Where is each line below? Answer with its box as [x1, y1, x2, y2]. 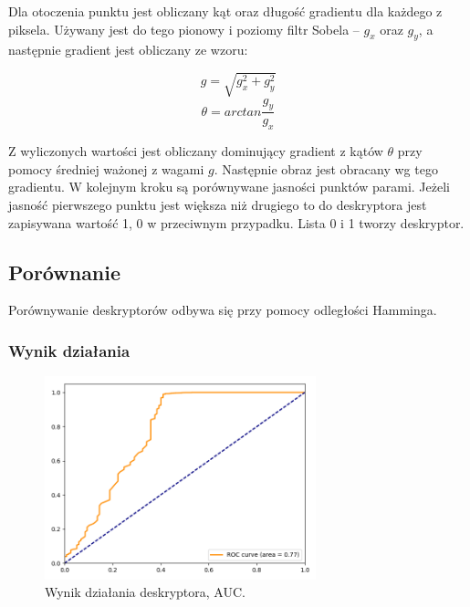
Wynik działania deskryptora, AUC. [45, 582, 245, 602]
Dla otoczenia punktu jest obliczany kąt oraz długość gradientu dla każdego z [8, 2, 443, 20]
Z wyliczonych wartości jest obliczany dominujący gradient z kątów [8, 141, 383, 161]
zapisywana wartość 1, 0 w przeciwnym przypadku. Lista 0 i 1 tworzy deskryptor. [8, 213, 465, 232]
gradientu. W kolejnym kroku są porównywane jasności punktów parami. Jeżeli [8, 177, 450, 196]
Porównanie [8, 257, 121, 286]
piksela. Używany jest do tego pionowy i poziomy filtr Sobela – [8, 19, 360, 38]
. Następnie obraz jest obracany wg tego [214, 159, 438, 178]
